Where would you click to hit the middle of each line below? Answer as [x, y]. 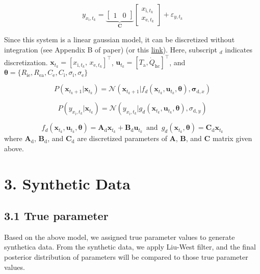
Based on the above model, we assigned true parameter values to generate [120, 237]
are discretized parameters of [122, 138]
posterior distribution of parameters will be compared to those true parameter [126, 257]
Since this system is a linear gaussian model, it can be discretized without [120, 39]
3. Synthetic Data [67, 183]
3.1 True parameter [56, 216]
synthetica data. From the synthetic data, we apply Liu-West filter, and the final [130, 247]
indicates [239, 50]
